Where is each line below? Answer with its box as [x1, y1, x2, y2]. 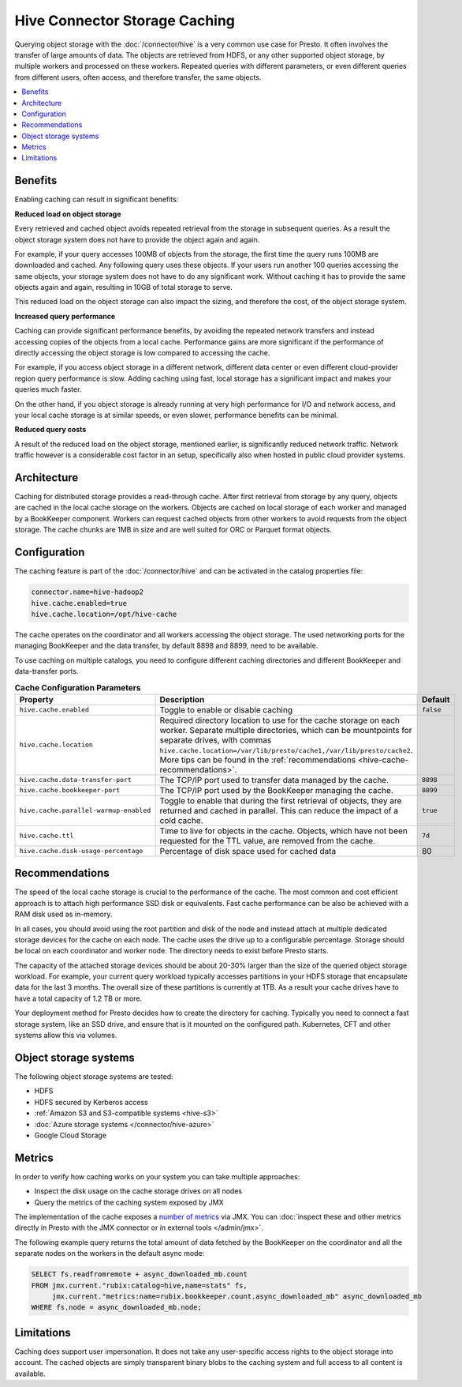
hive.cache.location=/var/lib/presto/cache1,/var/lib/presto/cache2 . [159, 744, 413, 755]
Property [19, 693, 54, 705]
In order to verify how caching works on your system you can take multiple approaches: [14, 1171, 300, 1181]
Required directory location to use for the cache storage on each [159, 715, 401, 726]
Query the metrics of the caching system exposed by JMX [34, 1197, 224, 1207]
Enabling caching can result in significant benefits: [14, 194, 179, 205]
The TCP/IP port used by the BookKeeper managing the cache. [159, 784, 393, 795]
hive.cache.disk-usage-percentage [19, 847, 143, 855]
